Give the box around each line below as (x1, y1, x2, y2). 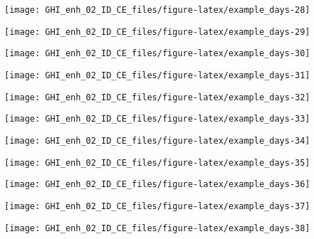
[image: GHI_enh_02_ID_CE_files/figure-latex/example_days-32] (4, 92, 310, 102)
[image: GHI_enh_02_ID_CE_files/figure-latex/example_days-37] (4, 201, 310, 211)
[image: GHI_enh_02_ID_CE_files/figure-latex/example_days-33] (4, 114, 310, 124)
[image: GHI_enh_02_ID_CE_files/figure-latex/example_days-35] (4, 157, 310, 168)
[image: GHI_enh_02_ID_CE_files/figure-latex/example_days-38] (4, 223, 310, 233)
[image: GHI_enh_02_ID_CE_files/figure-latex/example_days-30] (4, 48, 310, 59)
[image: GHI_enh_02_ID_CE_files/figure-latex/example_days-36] (4, 179, 310, 190)
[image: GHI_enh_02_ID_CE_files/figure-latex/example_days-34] (4, 135, 310, 146)
